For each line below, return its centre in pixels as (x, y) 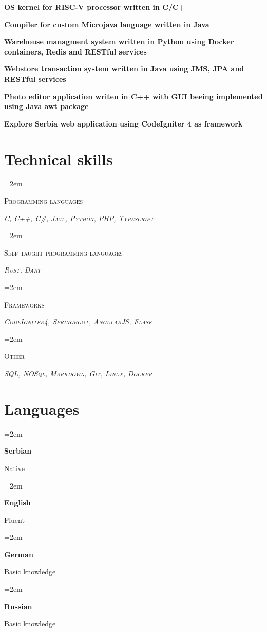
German (19, 554)
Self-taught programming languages (63, 252)
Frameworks (24, 304)
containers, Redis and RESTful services (75, 51)
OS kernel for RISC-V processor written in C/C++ (98, 7)
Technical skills (59, 159)
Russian (18, 606)
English (17, 503)
